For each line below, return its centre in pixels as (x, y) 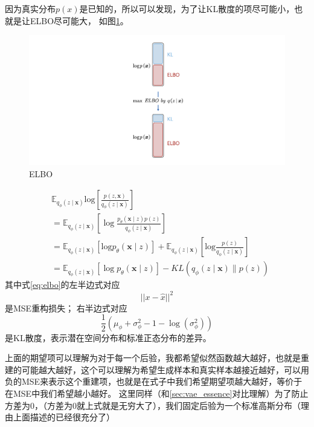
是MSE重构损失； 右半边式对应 (66, 308)
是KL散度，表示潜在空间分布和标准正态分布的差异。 (108, 337)
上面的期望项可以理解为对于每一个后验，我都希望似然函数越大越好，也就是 (153, 358)
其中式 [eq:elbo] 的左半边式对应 (62, 285)
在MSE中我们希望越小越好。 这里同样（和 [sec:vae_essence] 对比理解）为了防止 (157, 393)
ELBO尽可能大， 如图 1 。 (79, 20)
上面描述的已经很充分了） (64, 417)
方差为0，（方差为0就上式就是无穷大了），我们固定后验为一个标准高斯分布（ (153, 405)
